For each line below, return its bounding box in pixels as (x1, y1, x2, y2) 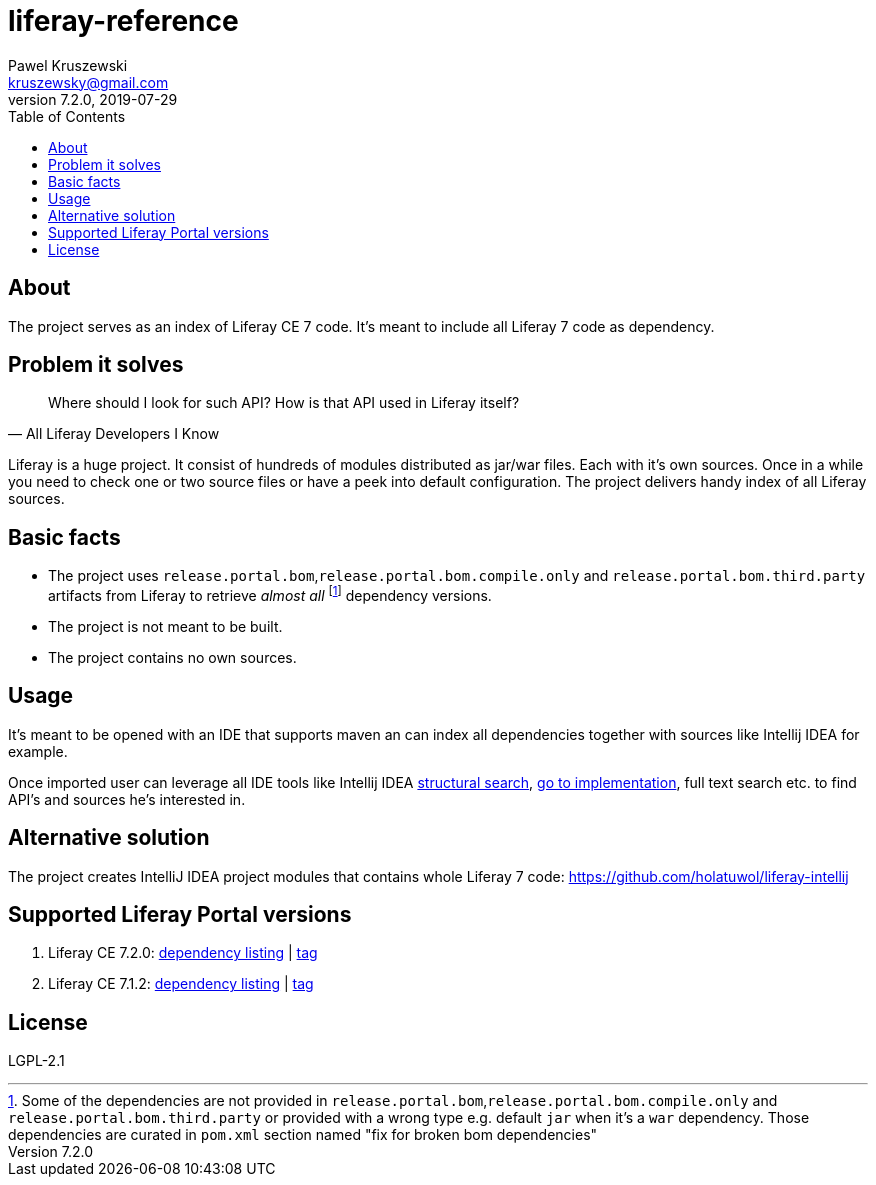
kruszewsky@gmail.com (8, 73, 169, 91)
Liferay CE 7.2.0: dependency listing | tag (48, 944, 318, 962)
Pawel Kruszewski (8, 56, 128, 74)
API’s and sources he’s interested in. (8, 790, 246, 808)
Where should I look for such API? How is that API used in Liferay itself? (48, 394, 520, 412)
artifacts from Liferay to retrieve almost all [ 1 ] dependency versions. (48, 584, 492, 604)
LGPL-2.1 (8, 1052, 65, 1070)
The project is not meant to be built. (48, 617, 283, 635)
